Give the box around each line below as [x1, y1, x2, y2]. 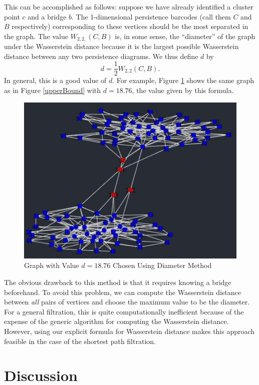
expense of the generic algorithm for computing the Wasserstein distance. [4, 316, 229, 326]
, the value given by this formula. [132, 85, 234, 95]
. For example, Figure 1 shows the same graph [112, 75, 254, 85]
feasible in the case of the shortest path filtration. [4, 335, 156, 346]
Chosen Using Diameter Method [113, 260, 212, 270]
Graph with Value [24, 260, 79, 270]
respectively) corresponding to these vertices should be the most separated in [12, 21, 248, 31]
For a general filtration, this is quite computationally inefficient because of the [4, 306, 244, 316]
